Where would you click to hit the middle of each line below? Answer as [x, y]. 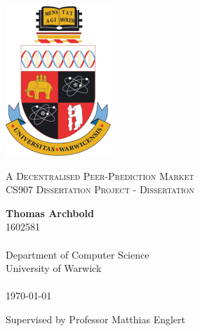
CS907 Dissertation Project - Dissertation [100, 189]
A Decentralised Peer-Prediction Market [100, 175]
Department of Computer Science [78, 254]
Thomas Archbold [50, 213]
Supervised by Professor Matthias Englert [96, 319]
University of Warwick [54, 268]
